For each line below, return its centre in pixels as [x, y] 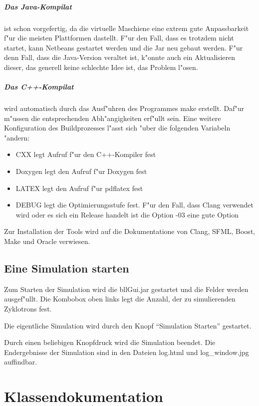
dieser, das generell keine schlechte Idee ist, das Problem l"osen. [101, 67]
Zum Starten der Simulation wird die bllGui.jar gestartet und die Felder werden [126, 289]
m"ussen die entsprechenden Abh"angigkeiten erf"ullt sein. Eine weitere [113, 118]
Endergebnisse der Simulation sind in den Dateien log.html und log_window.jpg [127, 352]
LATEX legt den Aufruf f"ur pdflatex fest [79, 188]
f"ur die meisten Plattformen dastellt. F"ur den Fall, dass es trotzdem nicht [119, 38]
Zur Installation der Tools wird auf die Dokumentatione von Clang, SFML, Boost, [130, 231]
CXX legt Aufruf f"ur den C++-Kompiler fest [86, 154]
